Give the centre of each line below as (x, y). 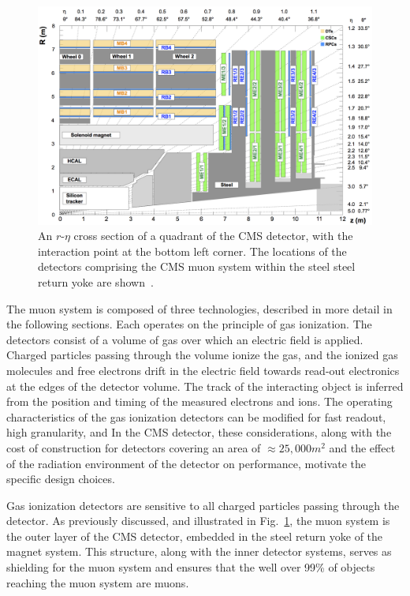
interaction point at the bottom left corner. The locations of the (192, 251)
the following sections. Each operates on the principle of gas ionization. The (189, 324)
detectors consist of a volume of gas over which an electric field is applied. (185, 339)
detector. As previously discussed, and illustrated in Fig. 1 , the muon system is (198, 521)
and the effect (362, 447)
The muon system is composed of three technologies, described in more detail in (199, 308)
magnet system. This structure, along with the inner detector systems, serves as (199, 551)
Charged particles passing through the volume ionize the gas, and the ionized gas (202, 355)
